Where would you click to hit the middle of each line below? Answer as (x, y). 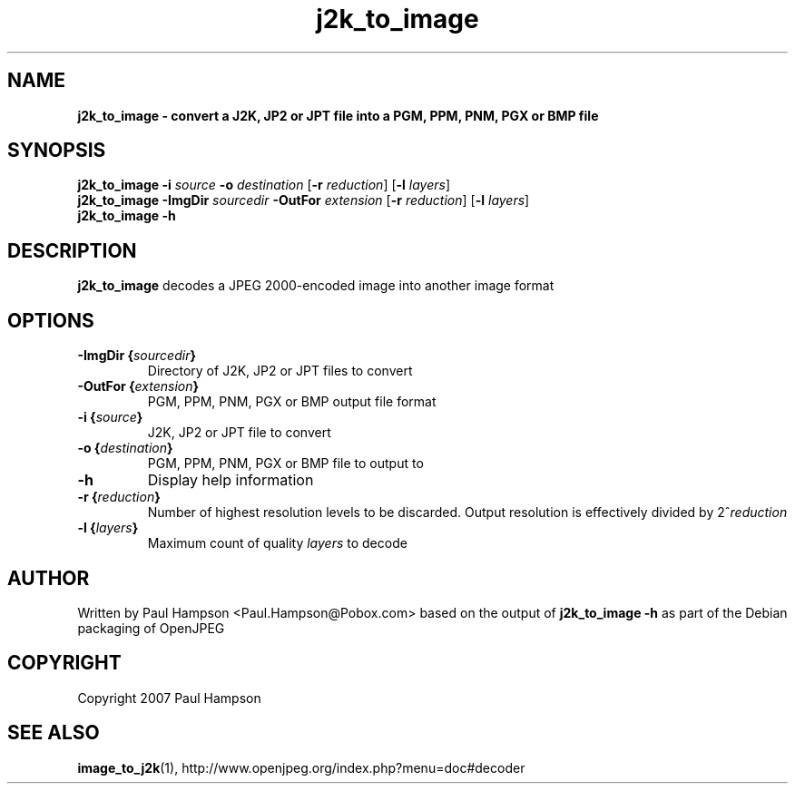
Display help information (231, 480)
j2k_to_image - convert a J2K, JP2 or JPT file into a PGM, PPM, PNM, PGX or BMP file (338, 115)
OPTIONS (51, 320)
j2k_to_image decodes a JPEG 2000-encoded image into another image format (316, 286)
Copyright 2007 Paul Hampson (169, 698)
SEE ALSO (54, 733)
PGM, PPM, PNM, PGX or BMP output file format (292, 402)
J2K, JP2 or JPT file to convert (239, 433)
